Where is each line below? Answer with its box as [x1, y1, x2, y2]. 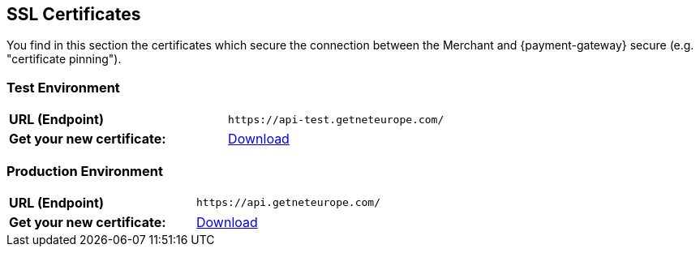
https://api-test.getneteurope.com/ [228, 113, 444, 126]
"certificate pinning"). [6, 52, 122, 66]
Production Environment [6, 162, 163, 179]
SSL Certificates [6, 4, 141, 24]
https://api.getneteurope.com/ [195, 196, 380, 209]
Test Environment [6, 79, 120, 96]
